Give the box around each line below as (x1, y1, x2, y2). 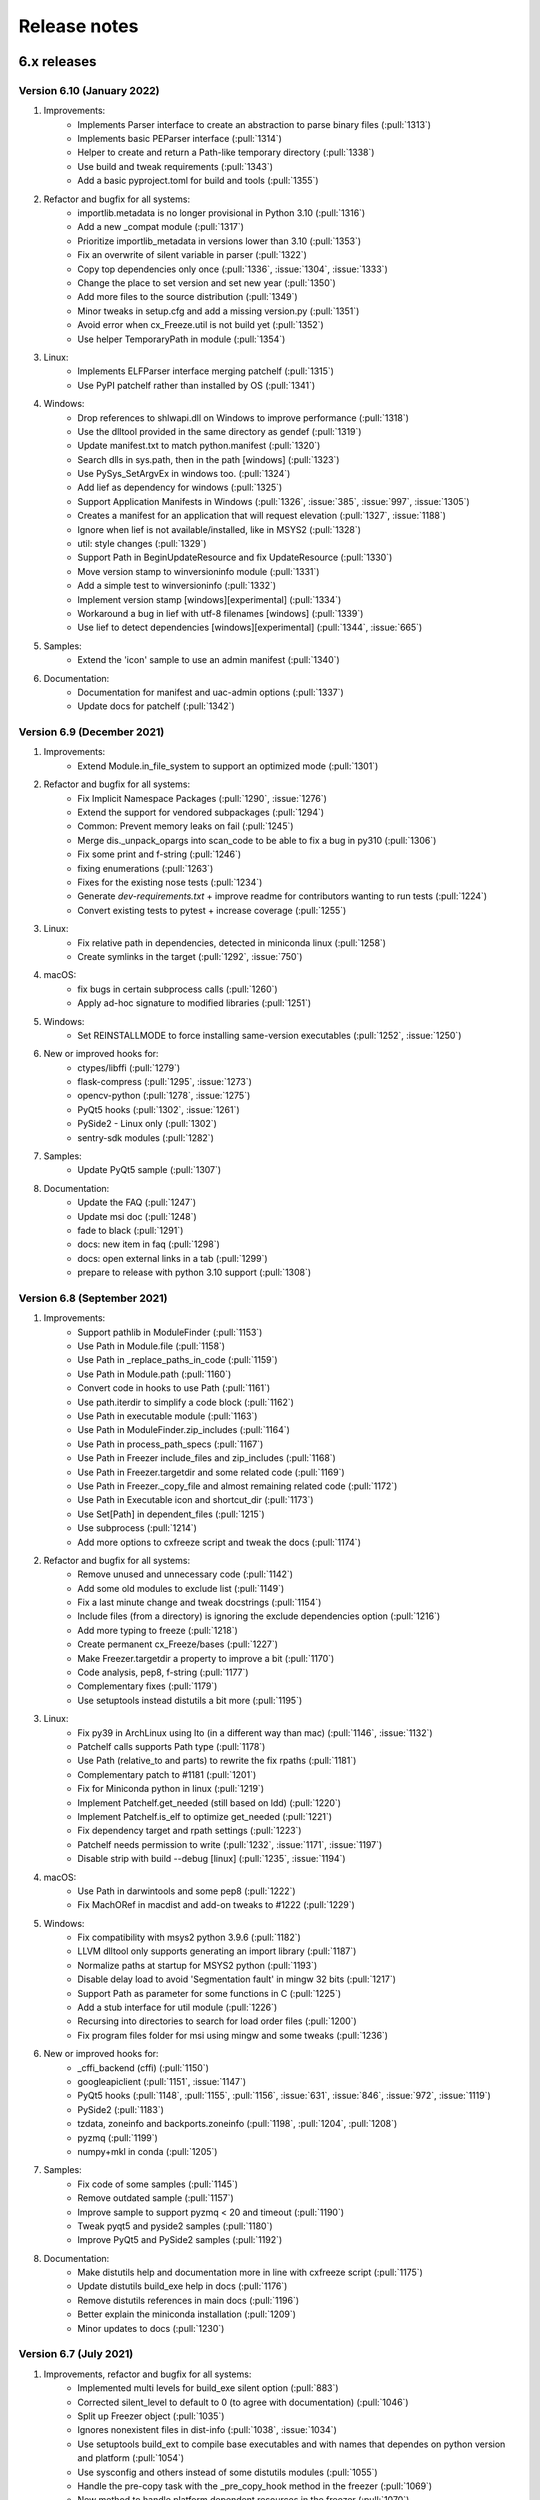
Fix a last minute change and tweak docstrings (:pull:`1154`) (77, 1596, 322, 1609)
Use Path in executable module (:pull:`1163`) (77, 1410, 258, 1422)
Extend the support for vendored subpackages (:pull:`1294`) (77, 806, 325, 819)
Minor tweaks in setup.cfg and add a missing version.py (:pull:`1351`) (77, 305, 360, 317)
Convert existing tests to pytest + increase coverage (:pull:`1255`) (77, 904, 347, 916)
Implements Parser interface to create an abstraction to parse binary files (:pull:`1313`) (77, 118, 432, 130)
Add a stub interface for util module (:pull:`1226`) (77, 2001, 278, 2014)
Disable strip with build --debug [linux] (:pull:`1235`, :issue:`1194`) (77, 1853, 346, 1865)
